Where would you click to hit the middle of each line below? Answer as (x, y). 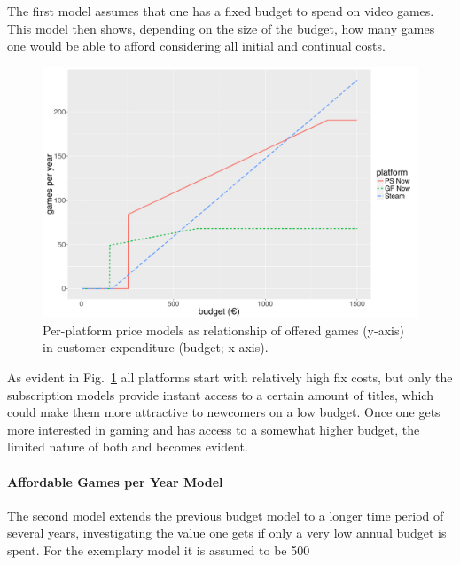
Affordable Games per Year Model (115, 481)
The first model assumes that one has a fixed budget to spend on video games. (221, 11)
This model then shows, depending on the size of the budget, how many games (221, 28)
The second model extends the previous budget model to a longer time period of (226, 515)
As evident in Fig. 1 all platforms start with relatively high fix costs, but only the (230, 377)
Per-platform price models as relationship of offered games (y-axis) (223, 330)
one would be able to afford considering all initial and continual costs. (196, 46)
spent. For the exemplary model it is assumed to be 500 (159, 549)
